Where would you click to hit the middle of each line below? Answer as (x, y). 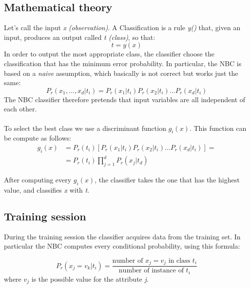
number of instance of (151, 271)
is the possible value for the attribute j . (90, 279)
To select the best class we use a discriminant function (85, 128)
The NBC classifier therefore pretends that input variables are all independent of (125, 99)
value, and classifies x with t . (47, 189)
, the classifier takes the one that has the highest (167, 180)
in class (179, 261)
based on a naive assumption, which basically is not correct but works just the (121, 73)
